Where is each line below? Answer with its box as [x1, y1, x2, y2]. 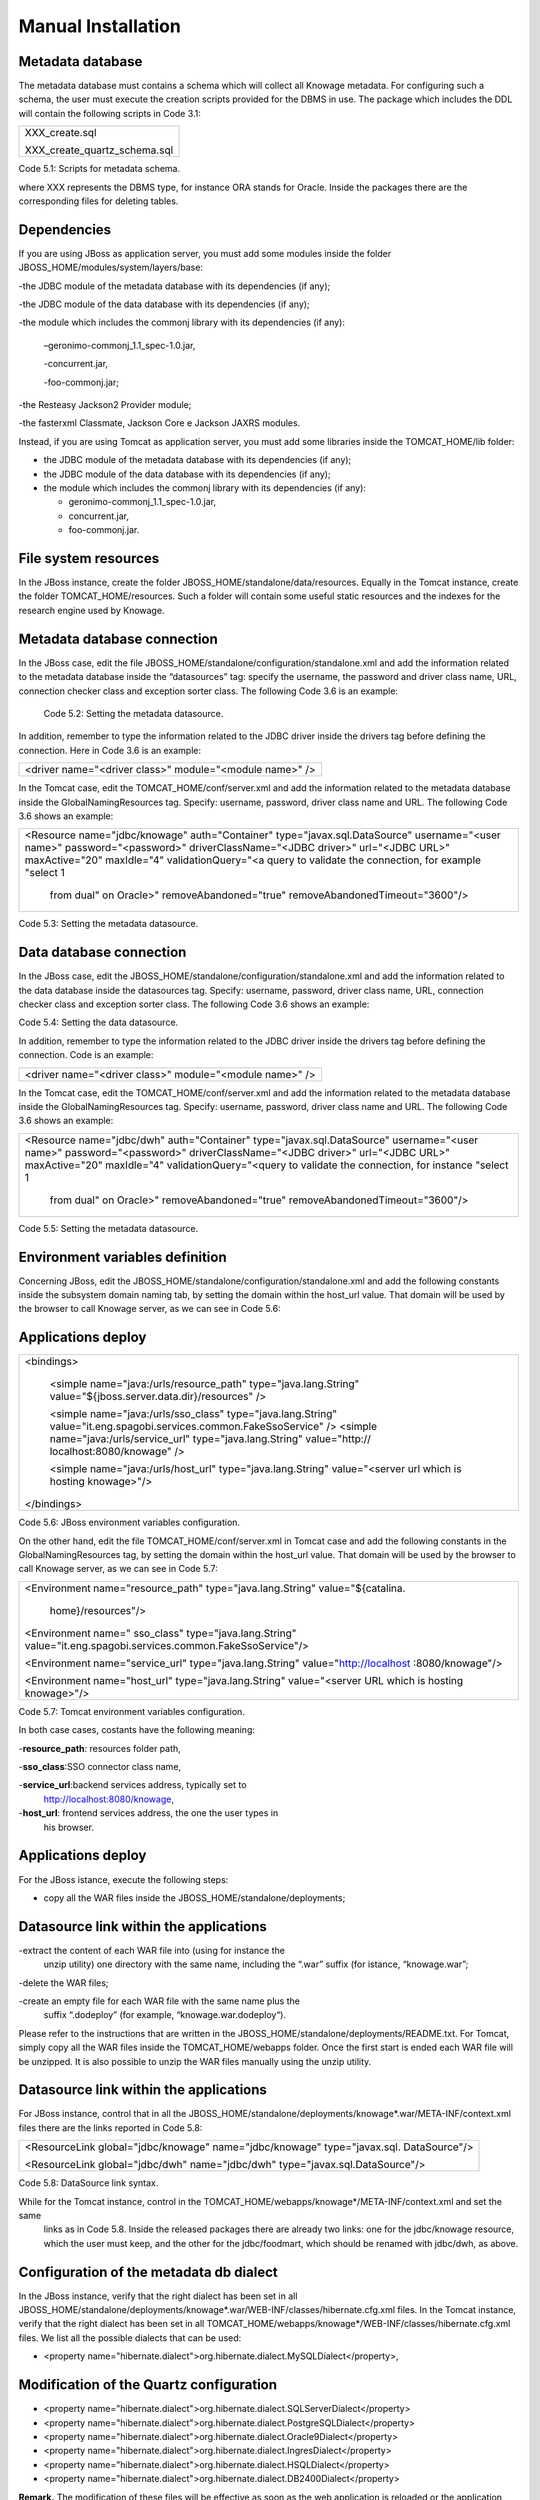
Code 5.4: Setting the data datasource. [18, 1016, 179, 1029]
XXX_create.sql [24, 126, 97, 140]
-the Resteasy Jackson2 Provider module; [18, 399, 192, 411]
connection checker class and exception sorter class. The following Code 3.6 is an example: [18, 685, 399, 697]
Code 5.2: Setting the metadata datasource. [43, 707, 224, 719]
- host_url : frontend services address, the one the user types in [18, 1807, 279, 1819]
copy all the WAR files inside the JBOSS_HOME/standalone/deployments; [43, 1891, 346, 1904]
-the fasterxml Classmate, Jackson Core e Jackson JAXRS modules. [18, 417, 301, 429]
